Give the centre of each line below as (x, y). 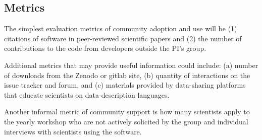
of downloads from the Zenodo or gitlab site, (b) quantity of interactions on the (127, 75)
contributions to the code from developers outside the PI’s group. (105, 48)
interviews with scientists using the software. (73, 131)
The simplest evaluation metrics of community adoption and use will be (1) (121, 28)
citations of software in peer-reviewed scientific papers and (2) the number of (123, 38)
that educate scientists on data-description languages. (87, 94)
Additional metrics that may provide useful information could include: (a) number (131, 65)
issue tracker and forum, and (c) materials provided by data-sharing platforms (125, 85)
